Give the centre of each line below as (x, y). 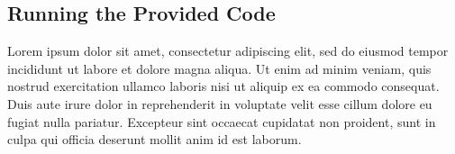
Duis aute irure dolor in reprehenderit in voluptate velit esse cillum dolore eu (220, 103)
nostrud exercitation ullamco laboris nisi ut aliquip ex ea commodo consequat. (223, 86)
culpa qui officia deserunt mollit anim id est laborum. (155, 139)
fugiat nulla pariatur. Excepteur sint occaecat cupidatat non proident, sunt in (222, 121)
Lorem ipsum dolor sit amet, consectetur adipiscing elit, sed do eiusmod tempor (228, 51)
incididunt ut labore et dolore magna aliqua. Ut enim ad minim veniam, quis (219, 68)
